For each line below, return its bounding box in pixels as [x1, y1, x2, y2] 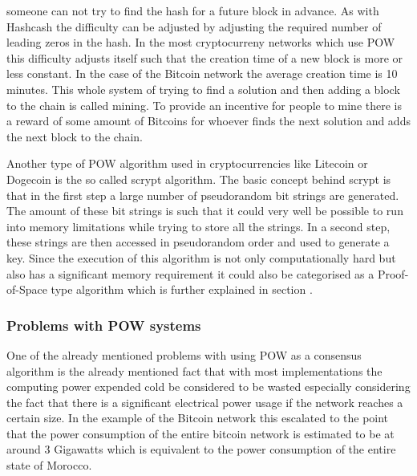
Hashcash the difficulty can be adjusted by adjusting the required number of [6, 18, 382, 35]
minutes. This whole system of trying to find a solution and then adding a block [6, 80, 400, 97]
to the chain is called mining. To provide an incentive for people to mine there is [6, 96, 402, 113]
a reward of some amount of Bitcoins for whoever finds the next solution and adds [6, 112, 411, 129]
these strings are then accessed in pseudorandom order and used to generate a [6, 234, 390, 250]
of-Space [6, 281, 47, 298]
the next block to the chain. [6, 128, 143, 144]
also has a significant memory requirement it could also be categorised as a [6, 265, 374, 282]
